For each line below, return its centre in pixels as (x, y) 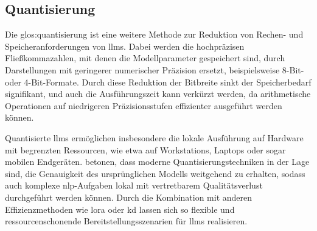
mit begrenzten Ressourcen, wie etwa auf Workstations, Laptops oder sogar (145, 149)
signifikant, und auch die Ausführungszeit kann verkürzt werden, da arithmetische (158, 94)
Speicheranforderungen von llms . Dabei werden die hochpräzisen (125, 46)
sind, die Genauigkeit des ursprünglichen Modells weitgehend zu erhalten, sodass (155, 173)
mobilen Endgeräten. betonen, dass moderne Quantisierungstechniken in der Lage (157, 162)
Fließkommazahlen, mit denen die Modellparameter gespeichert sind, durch (145, 58)
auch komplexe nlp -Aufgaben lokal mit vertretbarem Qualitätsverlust (134, 185)
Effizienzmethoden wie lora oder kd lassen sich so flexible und (120, 209)
